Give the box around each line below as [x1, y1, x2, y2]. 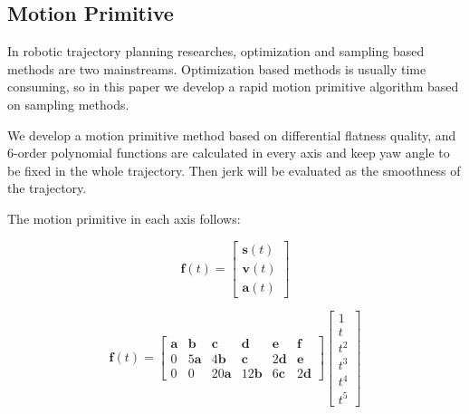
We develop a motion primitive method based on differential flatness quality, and [7, 125, 456, 144]
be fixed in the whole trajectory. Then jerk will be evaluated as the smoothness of [7, 160, 461, 179]
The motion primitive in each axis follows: [7, 208, 241, 227]
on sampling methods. [7, 94, 129, 113]
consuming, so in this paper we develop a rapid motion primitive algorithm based [7, 77, 459, 96]
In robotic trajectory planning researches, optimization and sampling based [7, 42, 425, 61]
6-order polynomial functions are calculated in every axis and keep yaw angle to [7, 143, 450, 162]
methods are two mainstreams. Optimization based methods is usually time [7, 59, 426, 78]
